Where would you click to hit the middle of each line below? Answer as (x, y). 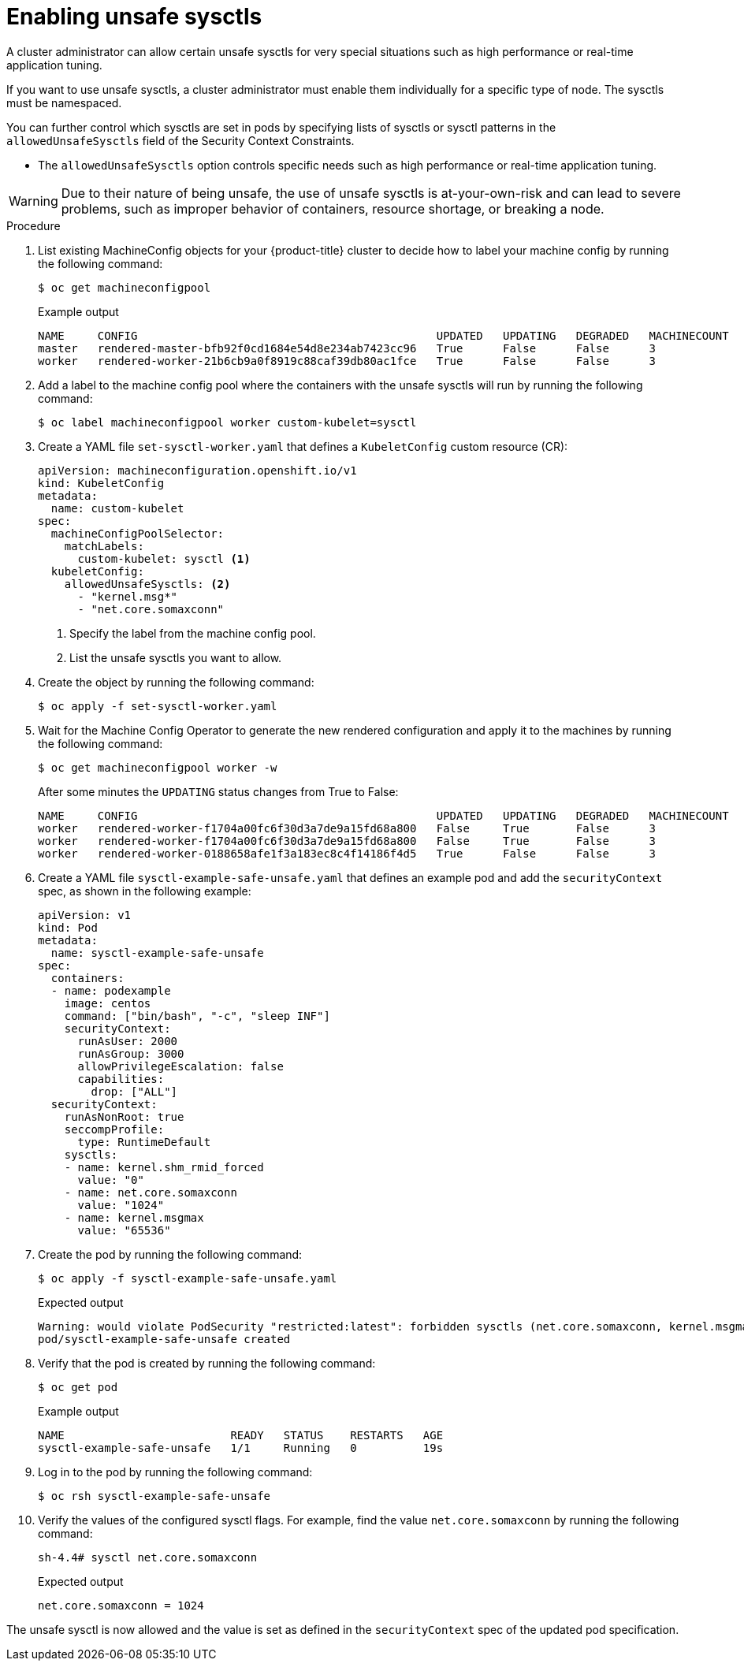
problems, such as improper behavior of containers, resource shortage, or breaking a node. (333, 208)
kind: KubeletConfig (101, 483)
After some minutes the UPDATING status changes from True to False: (218, 791)
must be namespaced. (64, 102)
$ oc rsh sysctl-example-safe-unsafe (154, 1496)
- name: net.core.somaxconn (151, 1192)
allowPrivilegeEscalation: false (180, 1066)
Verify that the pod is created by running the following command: (207, 1363)
